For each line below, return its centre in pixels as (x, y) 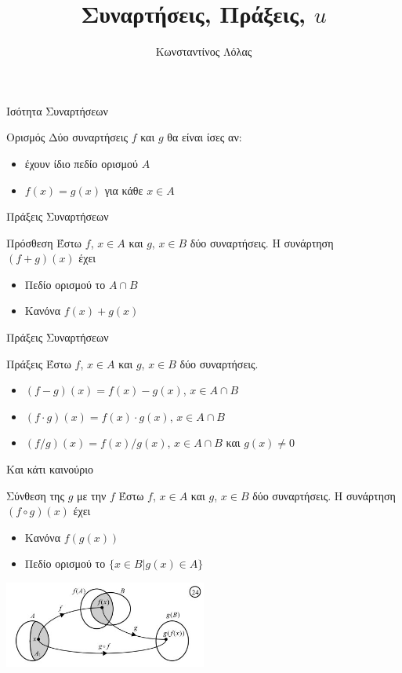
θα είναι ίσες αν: (205, 137)
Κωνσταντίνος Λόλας (204, 51)
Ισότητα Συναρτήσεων (57, 110)
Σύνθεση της (35, 495)
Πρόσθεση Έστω (44, 242)
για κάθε (124, 190)
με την (91, 495)
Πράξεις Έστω (39, 363)
